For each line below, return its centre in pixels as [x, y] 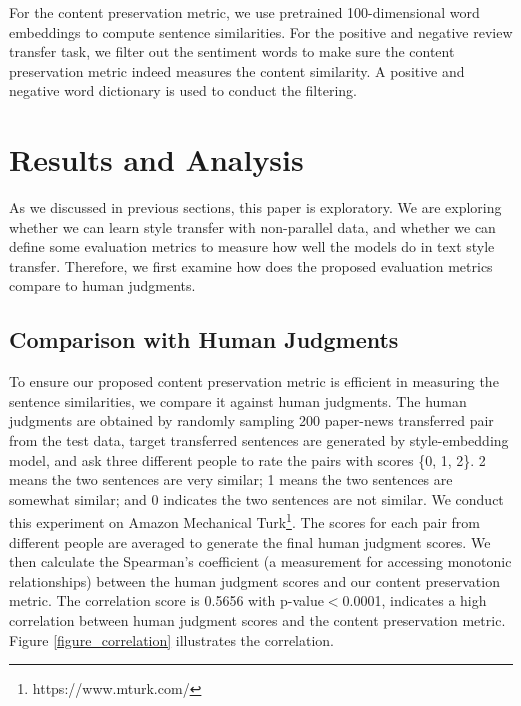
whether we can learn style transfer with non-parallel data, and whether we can [252, 226]
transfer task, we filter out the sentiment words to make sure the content [232, 51]
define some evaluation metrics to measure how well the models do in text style [252, 246]
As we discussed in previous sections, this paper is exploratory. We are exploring [255, 207]
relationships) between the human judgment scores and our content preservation [254, 580]
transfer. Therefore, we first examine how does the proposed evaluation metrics [251, 265]
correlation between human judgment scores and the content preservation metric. [257, 620]
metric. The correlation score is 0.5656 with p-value [166, 600]
